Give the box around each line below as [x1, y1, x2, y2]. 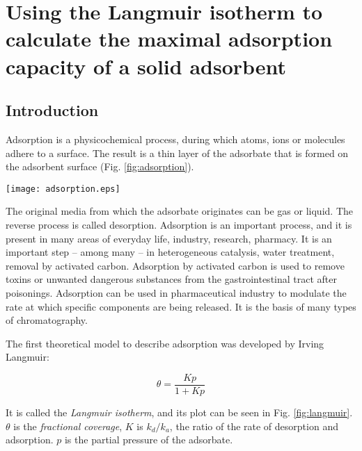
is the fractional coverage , [13, 418, 123, 433]
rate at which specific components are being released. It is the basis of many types [6, 299, 356, 313]
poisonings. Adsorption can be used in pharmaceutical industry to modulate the [6, 285, 347, 300]
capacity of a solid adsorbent [6, 51, 287, 80]
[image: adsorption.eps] [6, 183, 120, 194]
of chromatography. [6, 313, 88, 327]
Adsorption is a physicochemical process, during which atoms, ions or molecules [6, 131, 345, 146]
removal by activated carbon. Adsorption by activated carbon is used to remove [6, 258, 345, 272]
